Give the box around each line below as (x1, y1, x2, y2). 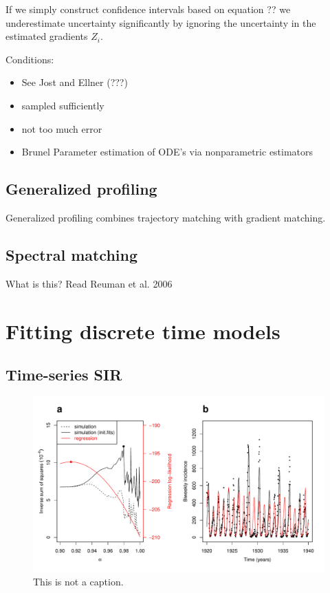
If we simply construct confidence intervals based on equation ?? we (5, 2, 291, 16)
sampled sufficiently (21, 98, 104, 112)
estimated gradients (5, 29, 88, 43)
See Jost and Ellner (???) (21, 75, 128, 89)
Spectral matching (5, 244, 138, 265)
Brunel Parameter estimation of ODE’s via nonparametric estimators (21, 144, 313, 159)
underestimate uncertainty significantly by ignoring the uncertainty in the (5, 15, 316, 30)
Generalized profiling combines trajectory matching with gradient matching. (5, 210, 326, 224)
